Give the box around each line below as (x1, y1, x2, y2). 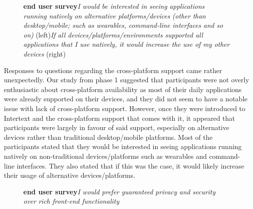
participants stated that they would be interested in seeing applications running (4, 141, 242, 152)
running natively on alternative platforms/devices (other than (23, 10, 206, 20)
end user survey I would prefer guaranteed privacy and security (23, 186, 216, 196)
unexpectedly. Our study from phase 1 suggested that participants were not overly (4, 75, 249, 85)
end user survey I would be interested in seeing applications (23, 1, 205, 11)
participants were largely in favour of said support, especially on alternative (4, 122, 229, 133)
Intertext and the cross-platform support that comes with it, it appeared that (4, 113, 235, 123)
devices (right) (23, 48, 66, 58)
